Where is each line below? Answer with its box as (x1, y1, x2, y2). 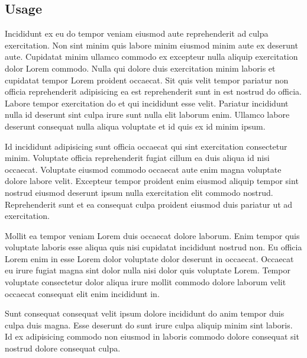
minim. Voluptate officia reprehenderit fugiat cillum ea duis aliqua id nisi (5, 151, 270, 164)
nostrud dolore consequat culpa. (5, 342, 121, 354)
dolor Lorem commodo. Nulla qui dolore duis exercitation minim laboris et (5, 62, 276, 74)
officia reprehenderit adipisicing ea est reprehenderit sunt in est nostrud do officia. (5, 85, 302, 98)
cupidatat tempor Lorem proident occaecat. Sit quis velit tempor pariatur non (5, 73, 289, 86)
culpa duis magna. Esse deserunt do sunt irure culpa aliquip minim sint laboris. (5, 318, 293, 331)
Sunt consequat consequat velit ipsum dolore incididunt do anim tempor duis (5, 307, 285, 320)
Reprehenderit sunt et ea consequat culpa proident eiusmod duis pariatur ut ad (5, 198, 293, 210)
